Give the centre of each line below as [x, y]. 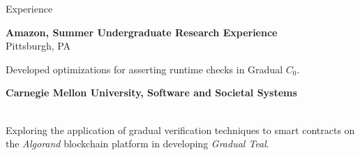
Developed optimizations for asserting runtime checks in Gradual [144, 69]
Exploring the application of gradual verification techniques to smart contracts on [180, 130]
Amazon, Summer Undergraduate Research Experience [142, 32]
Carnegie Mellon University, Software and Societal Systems [151, 93]
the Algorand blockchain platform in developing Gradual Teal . [137, 143]
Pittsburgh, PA [38, 46]
